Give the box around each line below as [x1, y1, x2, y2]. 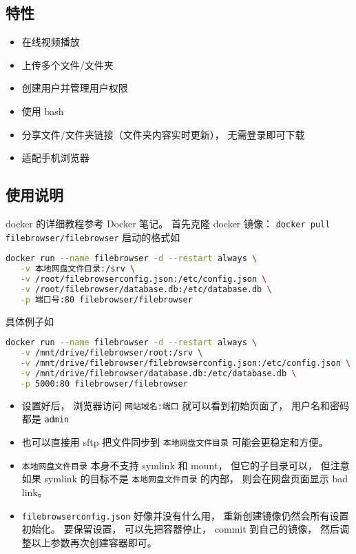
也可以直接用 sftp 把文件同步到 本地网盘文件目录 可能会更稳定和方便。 [21, 434, 328, 449]
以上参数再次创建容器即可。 [31, 535, 157, 549]
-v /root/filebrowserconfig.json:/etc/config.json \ [20, 274, 267, 285]
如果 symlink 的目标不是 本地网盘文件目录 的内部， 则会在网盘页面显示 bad [21, 471, 348, 486]
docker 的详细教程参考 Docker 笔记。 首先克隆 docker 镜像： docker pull [6, 216, 331, 230]
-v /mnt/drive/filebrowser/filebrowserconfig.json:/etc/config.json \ [20, 358, 351, 368]
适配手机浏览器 [21, 150, 90, 165]
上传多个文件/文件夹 [21, 57, 114, 72]
